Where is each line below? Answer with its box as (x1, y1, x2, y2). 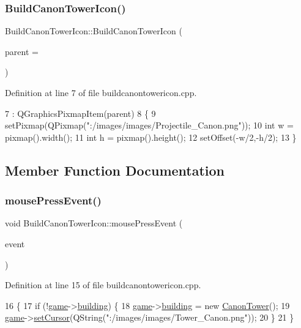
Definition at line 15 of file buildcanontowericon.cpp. (5, 278, 201, 291)
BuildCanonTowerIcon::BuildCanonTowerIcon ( (5, 24, 182, 37)
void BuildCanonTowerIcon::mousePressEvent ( (5, 217, 183, 229)
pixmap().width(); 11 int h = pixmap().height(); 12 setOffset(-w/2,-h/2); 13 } (5, 130, 297, 143)
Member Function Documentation (5, 160, 225, 179)
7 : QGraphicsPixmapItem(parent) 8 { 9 (5, 106, 156, 119)
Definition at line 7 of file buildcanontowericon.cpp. (5, 86, 197, 99)
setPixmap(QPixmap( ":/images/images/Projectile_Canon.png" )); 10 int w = (5, 119, 294, 132)
